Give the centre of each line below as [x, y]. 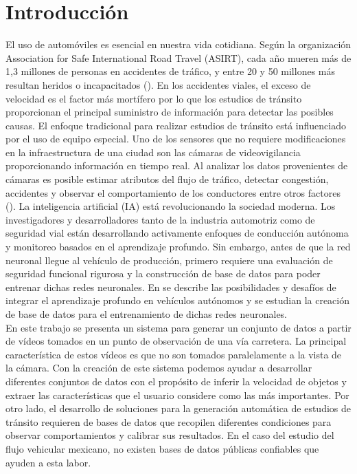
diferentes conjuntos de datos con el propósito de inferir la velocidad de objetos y [176, 381]
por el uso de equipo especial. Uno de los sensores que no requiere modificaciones [176, 139]
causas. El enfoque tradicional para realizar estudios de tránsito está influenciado [176, 125]
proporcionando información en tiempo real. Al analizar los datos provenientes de [177, 165]
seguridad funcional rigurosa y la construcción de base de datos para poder [163, 273]
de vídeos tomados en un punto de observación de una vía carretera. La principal [176, 341]
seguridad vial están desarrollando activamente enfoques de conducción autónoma [177, 233]
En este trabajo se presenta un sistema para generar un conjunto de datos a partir [178, 327]
